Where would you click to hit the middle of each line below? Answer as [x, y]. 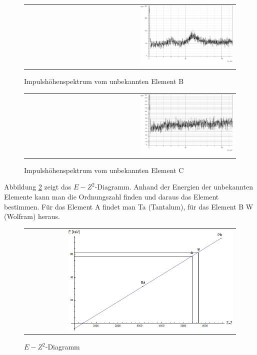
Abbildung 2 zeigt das [38, 187]
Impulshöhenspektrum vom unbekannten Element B [104, 81]
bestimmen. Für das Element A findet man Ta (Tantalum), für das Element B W [129, 206]
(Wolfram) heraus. [32, 216]
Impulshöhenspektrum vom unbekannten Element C [104, 170]
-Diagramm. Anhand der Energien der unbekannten [174, 187]
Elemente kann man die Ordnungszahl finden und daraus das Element [111, 197]
